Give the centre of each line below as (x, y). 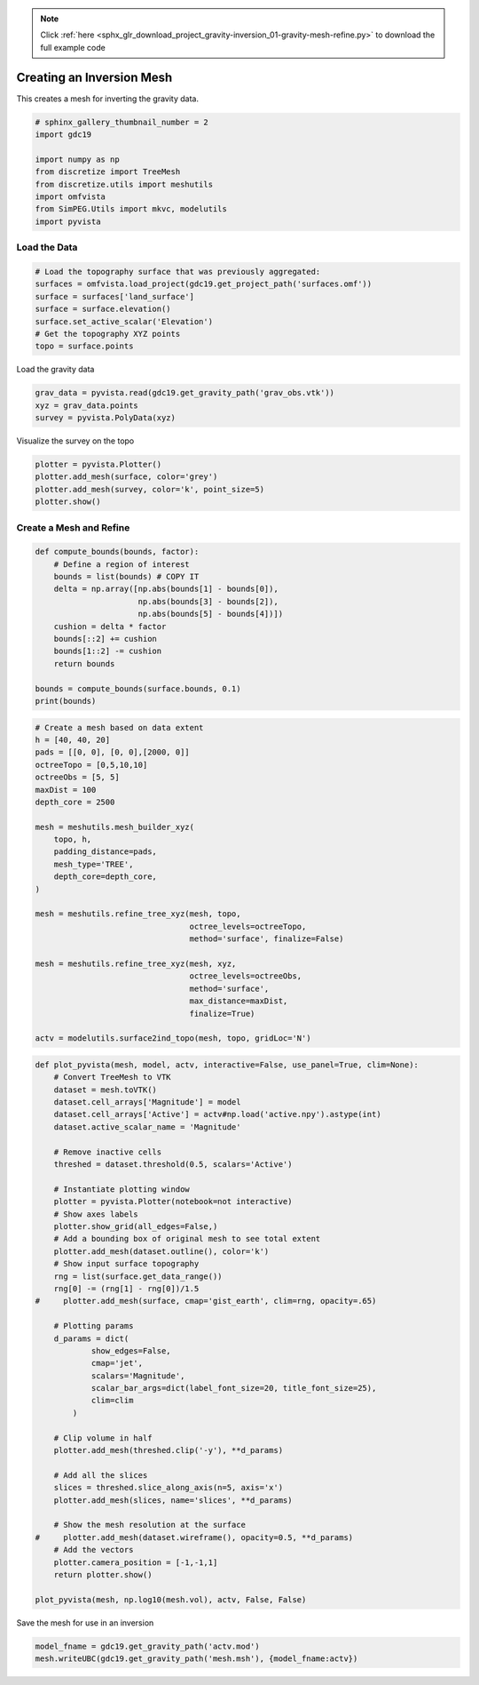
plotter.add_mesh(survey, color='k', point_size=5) (150, 489)
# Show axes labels (96, 1214)
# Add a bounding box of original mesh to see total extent (187, 1239)
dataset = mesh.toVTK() (105, 1090)
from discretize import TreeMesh (108, 172)
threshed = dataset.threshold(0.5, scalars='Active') (173, 1165)
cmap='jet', (117, 1363)
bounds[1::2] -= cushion (108, 651)
